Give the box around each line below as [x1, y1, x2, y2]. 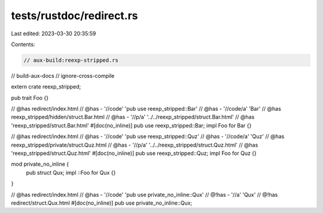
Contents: [11, 41, 35, 48]
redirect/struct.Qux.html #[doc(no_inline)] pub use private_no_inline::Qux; [11, 199, 193, 206]
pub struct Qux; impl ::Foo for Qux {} [26, 169, 116, 176]
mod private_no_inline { [11, 160, 69, 168]
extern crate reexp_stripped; [11, 83, 81, 90]
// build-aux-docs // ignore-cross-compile [11, 72, 115, 79]
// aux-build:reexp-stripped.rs [23, 57, 119, 63]
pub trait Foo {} [11, 94, 49, 101]
